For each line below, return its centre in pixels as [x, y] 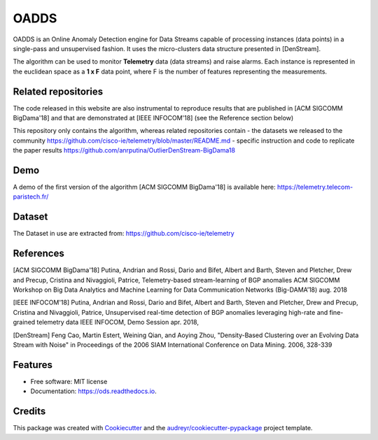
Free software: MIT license [69, 381]
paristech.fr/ [31, 197]
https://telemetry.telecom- [315, 187]
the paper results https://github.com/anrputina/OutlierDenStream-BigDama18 [124, 150]
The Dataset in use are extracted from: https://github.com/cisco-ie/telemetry [124, 234]
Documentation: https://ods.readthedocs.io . [93, 391]
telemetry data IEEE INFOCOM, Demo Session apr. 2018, [118, 322]
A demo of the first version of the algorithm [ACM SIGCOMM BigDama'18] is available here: [144, 187]
